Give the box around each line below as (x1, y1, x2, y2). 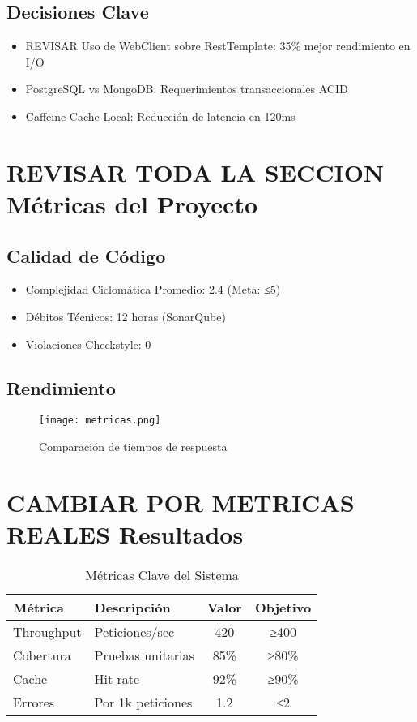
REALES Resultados (6, 517, 244, 550)
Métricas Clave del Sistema (85, 565, 239, 584)
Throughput (13, 621, 82, 641)
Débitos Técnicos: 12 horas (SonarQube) (25, 307, 226, 324)
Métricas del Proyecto (6, 187, 258, 220)
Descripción (94, 597, 171, 617)
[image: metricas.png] (39, 415, 161, 427)
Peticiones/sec (94, 621, 175, 641)
